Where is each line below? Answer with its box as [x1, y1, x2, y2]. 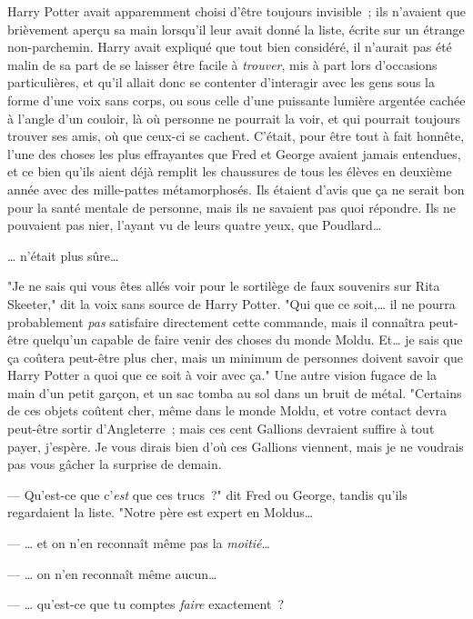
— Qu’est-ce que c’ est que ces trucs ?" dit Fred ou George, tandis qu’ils [7, 484, 408, 504]
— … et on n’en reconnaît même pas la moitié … [7, 534, 270, 553]
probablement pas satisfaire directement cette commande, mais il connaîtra [7, 312, 425, 331]
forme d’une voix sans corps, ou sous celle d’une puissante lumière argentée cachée [7, 90, 466, 109]
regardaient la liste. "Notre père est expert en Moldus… [7, 503, 314, 522]
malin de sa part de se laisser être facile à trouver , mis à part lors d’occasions [7, 55, 438, 74]
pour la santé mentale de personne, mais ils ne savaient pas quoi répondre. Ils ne [7, 197, 456, 216]
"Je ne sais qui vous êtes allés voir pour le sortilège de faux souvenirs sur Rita [7, 276, 440, 295]
